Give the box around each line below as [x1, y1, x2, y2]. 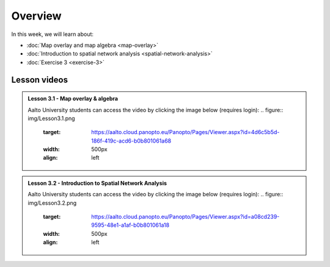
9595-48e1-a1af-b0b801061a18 [91, 221, 170, 229]
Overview [11, 9, 62, 23]
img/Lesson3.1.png [28, 115, 76, 122]
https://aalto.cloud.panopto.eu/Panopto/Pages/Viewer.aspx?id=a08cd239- [91, 213, 280, 221]
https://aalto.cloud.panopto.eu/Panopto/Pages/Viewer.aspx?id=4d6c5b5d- [91, 129, 280, 136]
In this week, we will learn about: [11, 30, 94, 38]
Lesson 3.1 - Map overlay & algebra [28, 95, 119, 102]
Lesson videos [11, 74, 68, 85]
